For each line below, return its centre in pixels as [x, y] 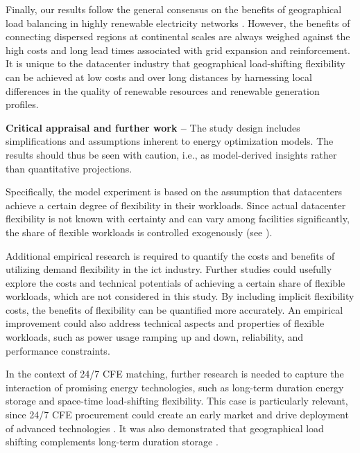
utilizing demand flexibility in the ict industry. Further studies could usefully [169, 269]
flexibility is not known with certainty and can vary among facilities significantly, [178, 219]
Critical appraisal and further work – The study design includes [153, 127]
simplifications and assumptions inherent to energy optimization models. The [170, 141]
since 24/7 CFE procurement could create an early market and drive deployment [177, 415]
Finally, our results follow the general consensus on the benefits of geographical [174, 9]
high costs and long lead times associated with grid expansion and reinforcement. [178, 50]
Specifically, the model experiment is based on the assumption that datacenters [174, 192]
